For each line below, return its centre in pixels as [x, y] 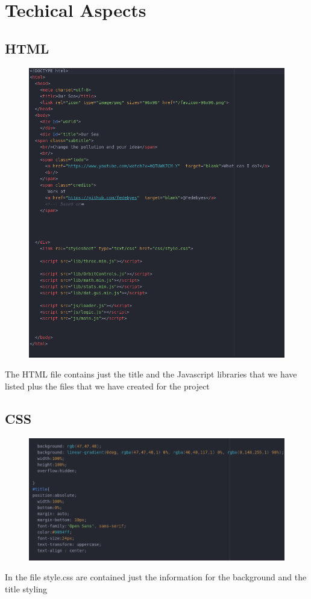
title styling [26, 589]
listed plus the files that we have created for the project [107, 386]
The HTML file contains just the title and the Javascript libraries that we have [151, 374]
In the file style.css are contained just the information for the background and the [156, 577]
